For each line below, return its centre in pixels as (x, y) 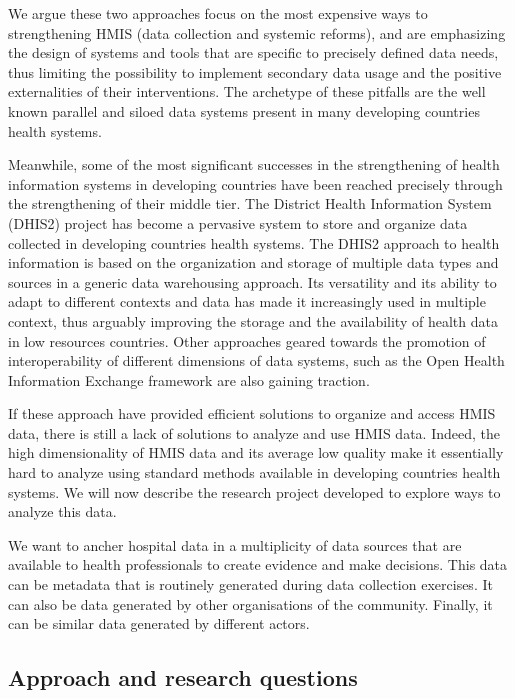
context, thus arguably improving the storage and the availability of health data (253, 320)
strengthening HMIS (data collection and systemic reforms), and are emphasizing (257, 32)
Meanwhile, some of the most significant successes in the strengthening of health (254, 164)
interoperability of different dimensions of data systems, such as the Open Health (256, 360)
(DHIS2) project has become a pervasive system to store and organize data (238, 222)
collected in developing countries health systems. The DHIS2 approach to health (254, 242)
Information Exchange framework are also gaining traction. (189, 379)
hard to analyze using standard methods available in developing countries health (254, 472)
